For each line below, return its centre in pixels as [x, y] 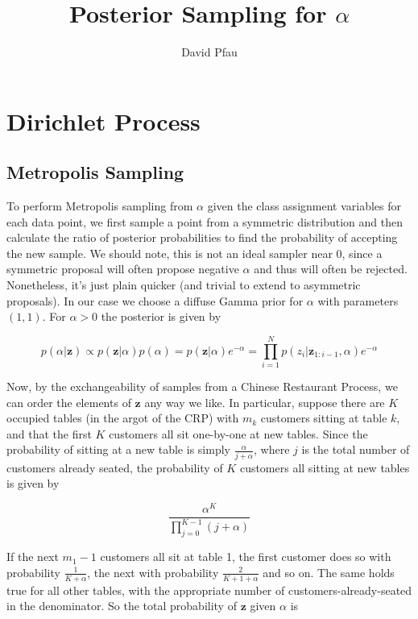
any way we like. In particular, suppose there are [265, 402]
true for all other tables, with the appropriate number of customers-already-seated [209, 590]
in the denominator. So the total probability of [122, 606]
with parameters [358, 300]
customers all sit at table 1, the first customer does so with [246, 557]
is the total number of [356, 449]
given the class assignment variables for [304, 206]
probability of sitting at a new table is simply [118, 449]
